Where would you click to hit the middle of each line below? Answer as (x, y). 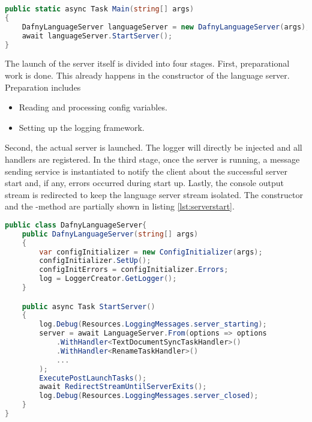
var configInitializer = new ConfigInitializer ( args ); (151, 252)
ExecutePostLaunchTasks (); (93, 378)
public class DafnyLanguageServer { (76, 225)
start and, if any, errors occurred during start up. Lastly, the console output (144, 183)
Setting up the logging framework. (82, 127)
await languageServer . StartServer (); (97, 36)
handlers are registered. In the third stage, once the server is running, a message (152, 159)
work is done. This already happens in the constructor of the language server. (147, 75)
